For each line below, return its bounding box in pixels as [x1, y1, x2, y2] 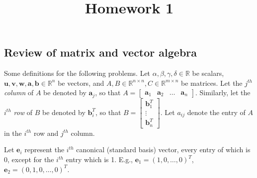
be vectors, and [58, 77, 104, 88]
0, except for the [4, 154, 54, 165]
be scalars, [192, 68, 224, 78]
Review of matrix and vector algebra [4, 45, 197, 60]
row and [33, 127, 59, 138]
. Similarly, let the [195, 87, 251, 98]
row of [13, 107, 33, 117]
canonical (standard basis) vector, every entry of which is [76, 144, 251, 155]
